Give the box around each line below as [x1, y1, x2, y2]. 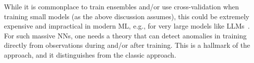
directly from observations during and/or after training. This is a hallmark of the [4, 40, 250, 50]
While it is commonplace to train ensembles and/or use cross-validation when [4, 1, 239, 11]
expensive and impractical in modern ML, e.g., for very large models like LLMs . [4, 21, 250, 31]
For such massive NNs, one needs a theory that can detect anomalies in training [4, 30, 247, 40]
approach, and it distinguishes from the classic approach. [4, 49, 176, 60]
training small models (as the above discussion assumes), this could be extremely [4, 11, 250, 21]
